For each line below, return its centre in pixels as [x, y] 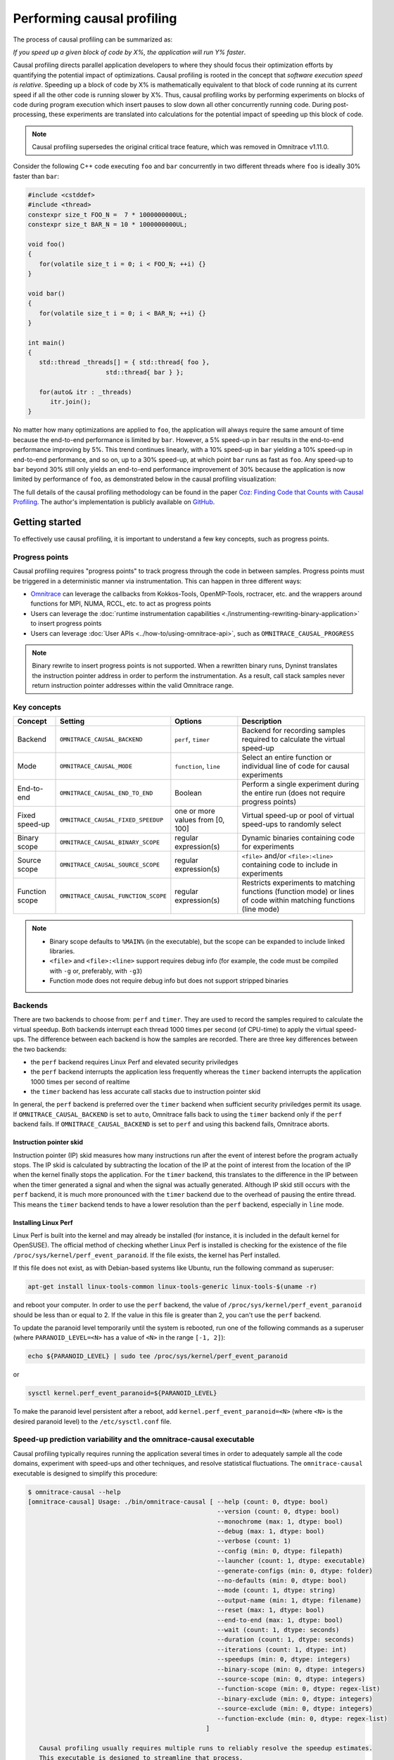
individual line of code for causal [295, 766]
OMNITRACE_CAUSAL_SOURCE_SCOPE [110, 865]
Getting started [47, 522]
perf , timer [192, 739]
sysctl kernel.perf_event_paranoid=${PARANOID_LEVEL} [122, 1393]
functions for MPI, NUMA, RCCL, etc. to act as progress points [121, 604]
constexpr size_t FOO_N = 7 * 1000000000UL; [108, 214]
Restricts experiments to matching [298, 883]
